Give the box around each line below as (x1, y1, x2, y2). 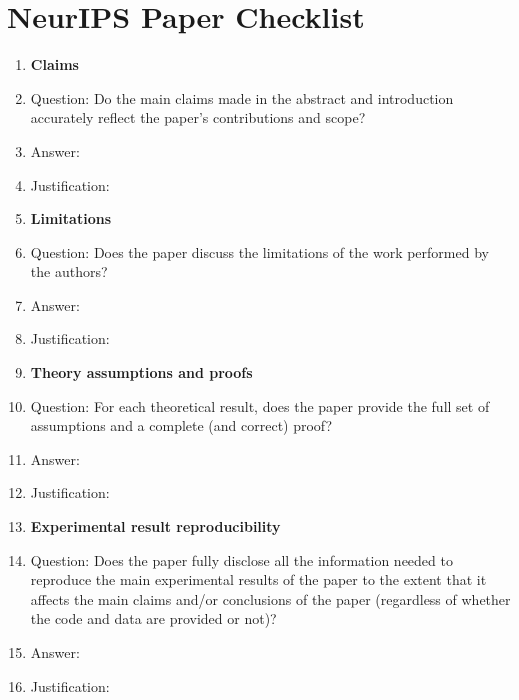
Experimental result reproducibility (30, 516, 281, 537)
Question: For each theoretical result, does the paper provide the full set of (30, 395, 490, 416)
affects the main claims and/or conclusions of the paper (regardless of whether (30, 588, 511, 609)
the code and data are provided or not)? (30, 608, 277, 629)
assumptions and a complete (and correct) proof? (30, 415, 333, 436)
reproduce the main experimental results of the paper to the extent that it (30, 569, 487, 590)
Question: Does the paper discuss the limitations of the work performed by (30, 241, 489, 262)
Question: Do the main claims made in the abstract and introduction (30, 87, 454, 108)
